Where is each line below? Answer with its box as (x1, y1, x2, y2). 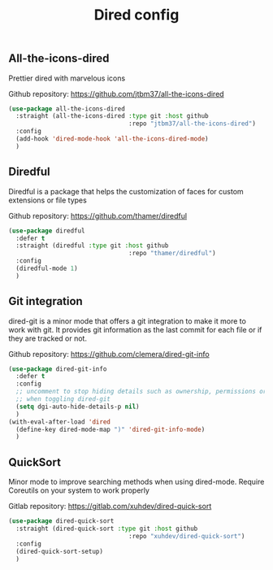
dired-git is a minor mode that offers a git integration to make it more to (8, 315, 246, 326)
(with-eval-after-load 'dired (8, 417, 111, 426)
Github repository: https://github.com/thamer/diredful (8, 211, 188, 220)
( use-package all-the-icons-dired (8, 104, 126, 113)
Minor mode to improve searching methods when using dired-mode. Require (8, 477, 265, 487)
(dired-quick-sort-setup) (15, 547, 104, 555)
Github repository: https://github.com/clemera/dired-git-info (8, 349, 210, 359)
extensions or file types (8, 195, 87, 205)
